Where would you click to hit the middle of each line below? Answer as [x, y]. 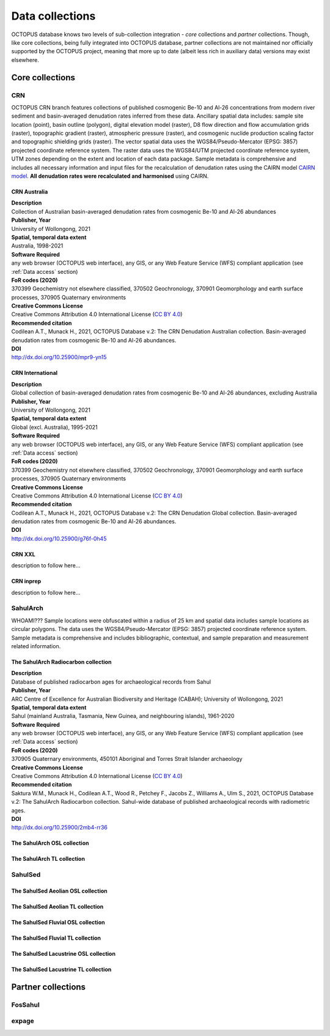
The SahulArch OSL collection [50, 843]
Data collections [53, 16]
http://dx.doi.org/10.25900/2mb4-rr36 [60, 828]
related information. [36, 646]
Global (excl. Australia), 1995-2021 [54, 427]
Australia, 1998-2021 [37, 246]
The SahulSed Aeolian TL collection [57, 906]
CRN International [35, 373]
